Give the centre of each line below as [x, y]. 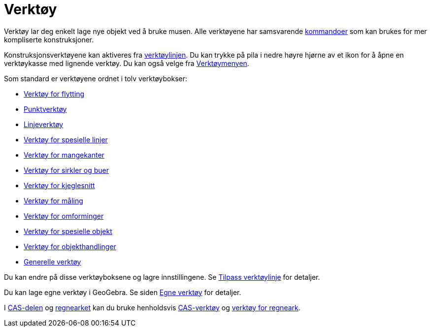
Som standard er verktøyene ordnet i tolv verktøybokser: [96, 78]
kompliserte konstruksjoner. [49, 39]
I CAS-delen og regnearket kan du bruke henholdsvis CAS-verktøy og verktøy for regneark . [152, 307]
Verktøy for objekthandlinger [70, 246]
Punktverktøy [45, 109]
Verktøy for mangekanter [64, 155]
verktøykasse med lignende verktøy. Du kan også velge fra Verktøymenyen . [127, 63]
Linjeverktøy [44, 124]
